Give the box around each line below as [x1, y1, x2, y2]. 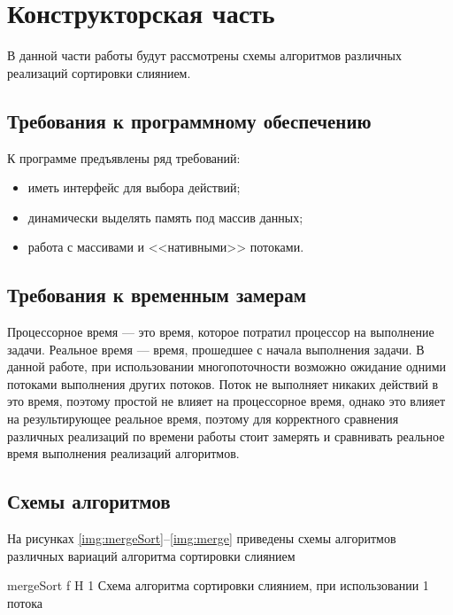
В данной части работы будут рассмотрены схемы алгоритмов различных [7, 46, 402, 65]
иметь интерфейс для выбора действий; [27, 178, 241, 197]
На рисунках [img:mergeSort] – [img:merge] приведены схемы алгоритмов [7, 529, 396, 548]
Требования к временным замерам [7, 281, 306, 308]
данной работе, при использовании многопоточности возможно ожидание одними [7, 357, 447, 376]
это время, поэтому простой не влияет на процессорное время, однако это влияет [7, 392, 446, 410]
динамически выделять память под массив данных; [27, 207, 303, 226]
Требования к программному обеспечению [7, 106, 372, 134]
